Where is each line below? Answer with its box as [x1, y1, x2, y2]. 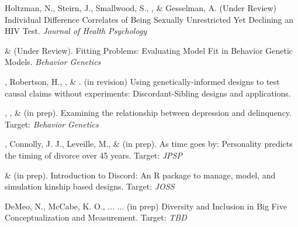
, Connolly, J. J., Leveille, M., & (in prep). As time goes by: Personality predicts [5, 137, 293, 150]
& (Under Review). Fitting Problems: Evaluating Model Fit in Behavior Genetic [5, 44, 293, 56]
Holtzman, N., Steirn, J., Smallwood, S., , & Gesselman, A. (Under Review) [5, 2, 277, 13]
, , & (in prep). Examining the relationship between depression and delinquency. [5, 106, 292, 119]
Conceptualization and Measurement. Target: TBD [5, 211, 187, 223]
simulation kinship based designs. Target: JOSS [5, 180, 175, 192]
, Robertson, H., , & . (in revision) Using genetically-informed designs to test [5, 75, 280, 87]
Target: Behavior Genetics [5, 118, 99, 130]
